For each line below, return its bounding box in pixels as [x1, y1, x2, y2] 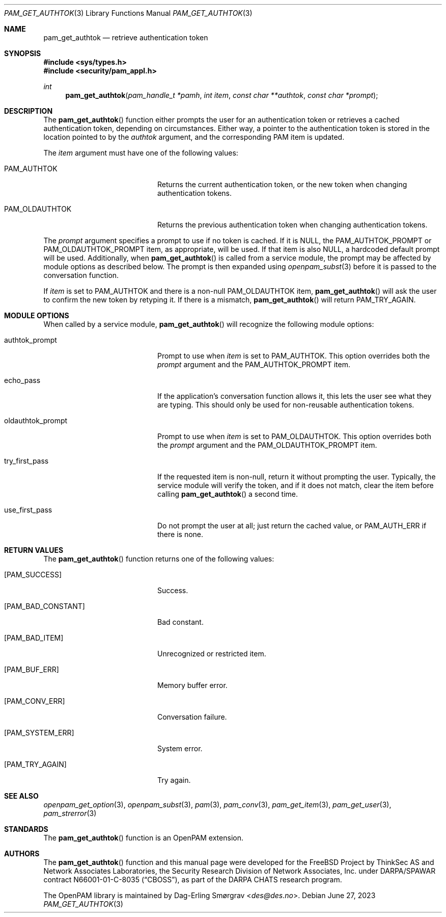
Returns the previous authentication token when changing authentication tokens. [157, 220, 428, 229]
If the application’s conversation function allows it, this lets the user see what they [157, 392, 432, 400]
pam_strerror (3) [43, 809, 97, 818]
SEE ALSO [4, 792, 39, 800]
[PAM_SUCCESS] [4, 570, 62, 579]
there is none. [157, 530, 204, 539]
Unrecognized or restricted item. [157, 649, 266, 658]
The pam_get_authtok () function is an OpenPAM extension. [43, 833, 243, 842]
